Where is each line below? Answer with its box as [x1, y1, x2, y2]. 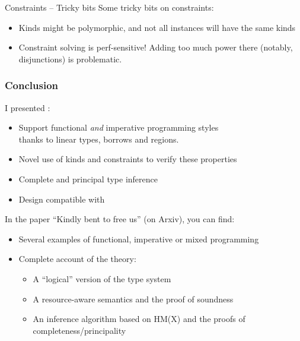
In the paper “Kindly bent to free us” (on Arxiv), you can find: [5, 213, 235, 225]
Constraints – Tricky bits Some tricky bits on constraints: [5, 1, 214, 13]
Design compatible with [18, 192, 105, 205]
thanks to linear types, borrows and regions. [18, 132, 179, 145]
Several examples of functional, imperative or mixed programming [18, 232, 259, 245]
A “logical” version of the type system [33, 272, 171, 285]
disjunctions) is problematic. [18, 52, 122, 65]
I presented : [5, 101, 50, 113]
